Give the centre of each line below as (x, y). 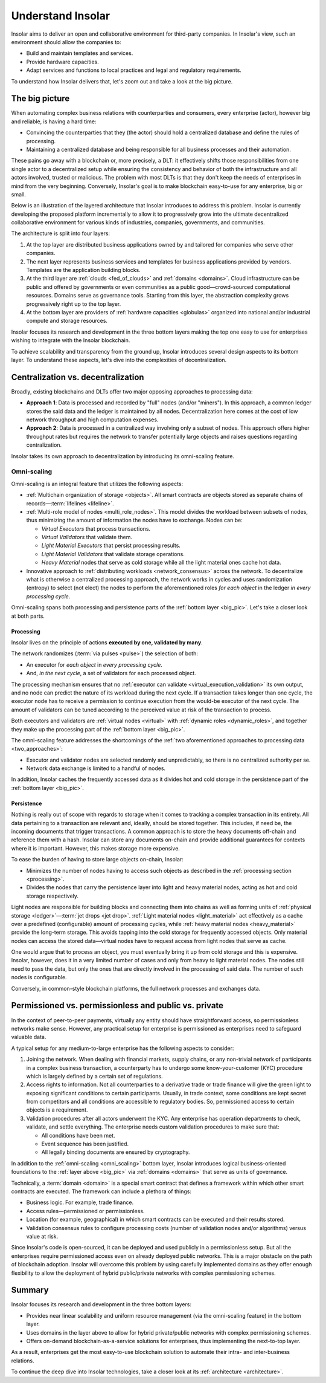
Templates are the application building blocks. (84, 270)
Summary (30, 1290)
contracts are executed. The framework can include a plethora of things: (101, 1191)
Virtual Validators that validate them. (87, 537)
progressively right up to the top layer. (74, 304)
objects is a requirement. (57, 1110)
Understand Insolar (61, 16)
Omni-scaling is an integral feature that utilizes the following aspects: (97, 484)
